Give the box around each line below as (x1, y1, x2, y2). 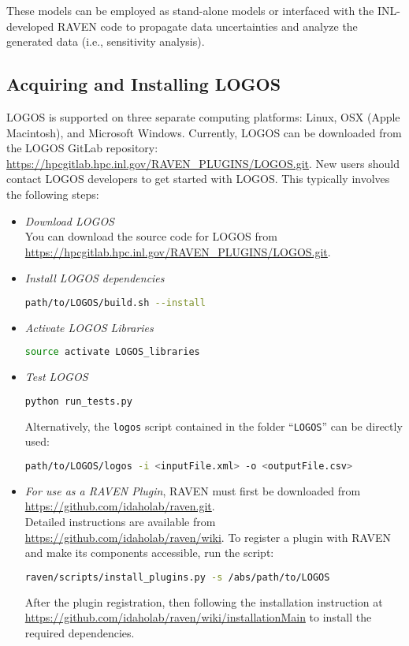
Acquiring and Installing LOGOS (6, 72, 281, 96)
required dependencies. (24, 624, 135, 640)
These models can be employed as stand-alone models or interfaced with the (6, 2, 374, 18)
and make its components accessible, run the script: (24, 544, 274, 561)
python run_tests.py (24, 395, 132, 407)
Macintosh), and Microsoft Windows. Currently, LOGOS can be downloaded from (6, 124, 402, 140)
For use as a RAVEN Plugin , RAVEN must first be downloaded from (24, 482, 361, 499)
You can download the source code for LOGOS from (24, 228, 277, 245)
